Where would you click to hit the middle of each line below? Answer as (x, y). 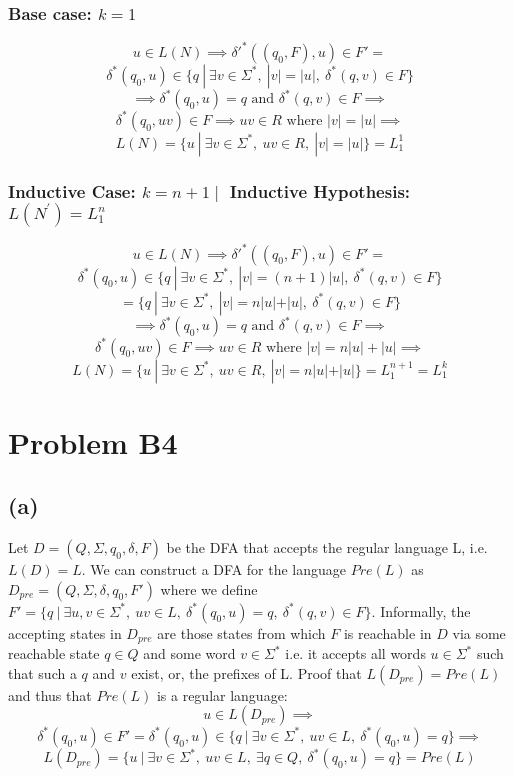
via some (479, 632)
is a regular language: (222, 694)
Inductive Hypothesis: (320, 190)
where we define (209, 588)
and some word (189, 653)
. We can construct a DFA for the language (214, 569)
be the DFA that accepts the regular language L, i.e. (327, 547)
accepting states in (65, 632)
